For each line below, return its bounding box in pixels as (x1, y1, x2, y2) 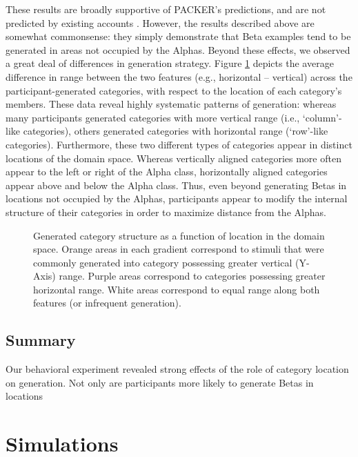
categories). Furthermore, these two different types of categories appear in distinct (6, 137, 352, 151)
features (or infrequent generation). (33, 295, 181, 310)
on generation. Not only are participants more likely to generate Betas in (6, 375, 314, 389)
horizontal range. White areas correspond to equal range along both (33, 282, 320, 296)
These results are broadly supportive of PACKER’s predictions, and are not (6, 2, 326, 16)
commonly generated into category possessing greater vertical (33, 255, 292, 269)
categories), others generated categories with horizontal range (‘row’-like (23, 124, 328, 138)
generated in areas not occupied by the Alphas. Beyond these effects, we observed (6, 42, 350, 57)
